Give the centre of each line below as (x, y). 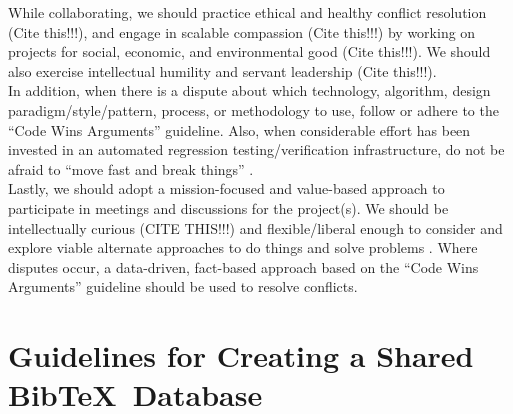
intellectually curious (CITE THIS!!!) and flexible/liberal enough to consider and (255, 227)
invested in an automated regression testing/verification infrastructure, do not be (256, 149)
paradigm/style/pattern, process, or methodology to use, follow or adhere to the (253, 109)
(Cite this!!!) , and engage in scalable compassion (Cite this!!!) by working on (242, 31)
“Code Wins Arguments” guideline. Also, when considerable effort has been (239, 129)
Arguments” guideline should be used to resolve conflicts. (183, 286)
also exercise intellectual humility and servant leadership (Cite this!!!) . (222, 70)
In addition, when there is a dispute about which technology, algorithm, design (249, 90)
